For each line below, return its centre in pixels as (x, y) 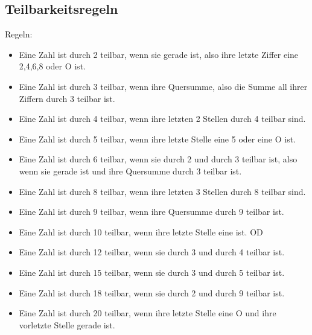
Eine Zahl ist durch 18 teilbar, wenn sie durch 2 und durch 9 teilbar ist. (152, 292)
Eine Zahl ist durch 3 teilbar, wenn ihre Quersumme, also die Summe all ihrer (163, 86)
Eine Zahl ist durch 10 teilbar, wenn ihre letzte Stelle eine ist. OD (141, 231)
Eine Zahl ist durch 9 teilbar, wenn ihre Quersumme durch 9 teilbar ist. (151, 212)
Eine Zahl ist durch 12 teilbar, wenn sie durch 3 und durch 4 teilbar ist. (152, 252)
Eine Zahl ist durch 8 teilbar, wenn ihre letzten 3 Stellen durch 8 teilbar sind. (162, 191)
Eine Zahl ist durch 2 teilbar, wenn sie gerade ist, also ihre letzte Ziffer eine (159, 54)
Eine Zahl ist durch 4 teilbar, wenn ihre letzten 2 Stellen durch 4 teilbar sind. (162, 119)
